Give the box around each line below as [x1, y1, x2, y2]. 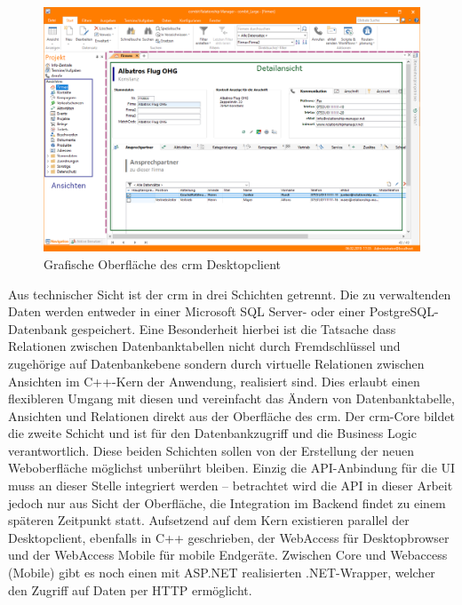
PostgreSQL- [369, 302, 439, 321]
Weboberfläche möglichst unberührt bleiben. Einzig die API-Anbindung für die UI [8, 458, 456, 477]
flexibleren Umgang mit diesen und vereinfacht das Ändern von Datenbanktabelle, [8, 389, 455, 408]
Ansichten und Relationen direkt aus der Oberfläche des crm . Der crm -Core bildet [8, 406, 455, 425]
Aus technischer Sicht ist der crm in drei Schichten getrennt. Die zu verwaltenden [8, 284, 451, 303]
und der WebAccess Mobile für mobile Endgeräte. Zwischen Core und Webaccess [8, 545, 448, 564]
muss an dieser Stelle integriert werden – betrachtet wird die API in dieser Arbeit [8, 476, 453, 495]
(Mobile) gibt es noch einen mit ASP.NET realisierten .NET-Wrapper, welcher [8, 563, 435, 582]
